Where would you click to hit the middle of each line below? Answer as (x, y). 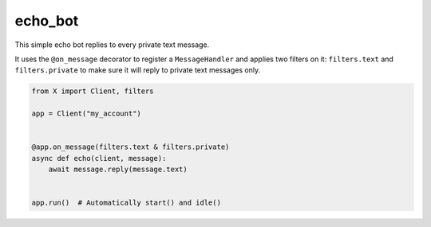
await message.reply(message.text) (118, 170)
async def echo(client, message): (99, 158)
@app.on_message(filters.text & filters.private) (130, 147)
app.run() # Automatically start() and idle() (126, 203)
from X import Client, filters (93, 91)
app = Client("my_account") (86, 114)
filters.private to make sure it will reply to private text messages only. (138, 70)
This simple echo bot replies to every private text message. (112, 45)
